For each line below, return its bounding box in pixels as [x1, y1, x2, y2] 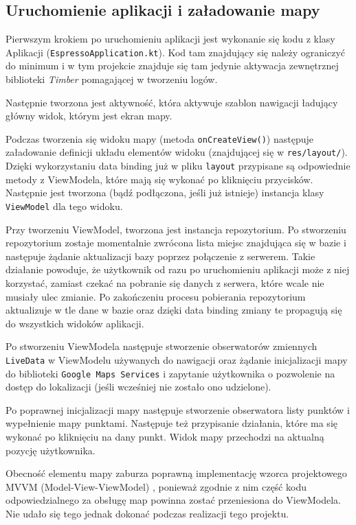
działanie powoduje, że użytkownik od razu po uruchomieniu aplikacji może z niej [5, 262, 350, 277]
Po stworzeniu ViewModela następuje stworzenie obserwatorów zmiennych [5, 339, 318, 353]
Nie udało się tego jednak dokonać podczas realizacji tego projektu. [5, 506, 289, 521]
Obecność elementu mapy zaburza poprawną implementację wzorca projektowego [5, 466, 347, 480]
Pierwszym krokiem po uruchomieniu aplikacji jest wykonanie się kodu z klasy [5, 32, 335, 46]
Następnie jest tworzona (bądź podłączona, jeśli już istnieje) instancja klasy [5, 185, 324, 200]
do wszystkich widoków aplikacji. [5, 316, 144, 330]
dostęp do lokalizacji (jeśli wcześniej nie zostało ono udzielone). [5, 380, 271, 394]
